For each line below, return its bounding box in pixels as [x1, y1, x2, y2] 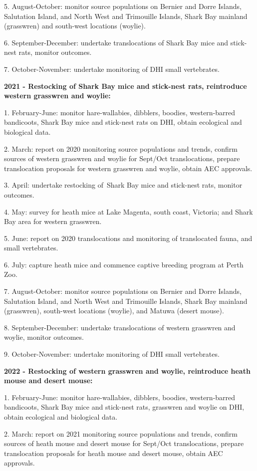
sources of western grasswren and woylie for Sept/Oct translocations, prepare [4, 153, 240, 164]
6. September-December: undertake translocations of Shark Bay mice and [4, 37, 229, 47]
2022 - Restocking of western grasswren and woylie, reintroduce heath [4, 365, 251, 376]
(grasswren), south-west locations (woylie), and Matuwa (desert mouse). [4, 305, 224, 316]
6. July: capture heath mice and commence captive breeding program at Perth [4, 259, 244, 269]
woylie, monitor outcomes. [4, 332, 84, 342]
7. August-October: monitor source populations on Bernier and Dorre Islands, [4, 286, 242, 296]
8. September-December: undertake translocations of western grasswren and [4, 322, 236, 332]
